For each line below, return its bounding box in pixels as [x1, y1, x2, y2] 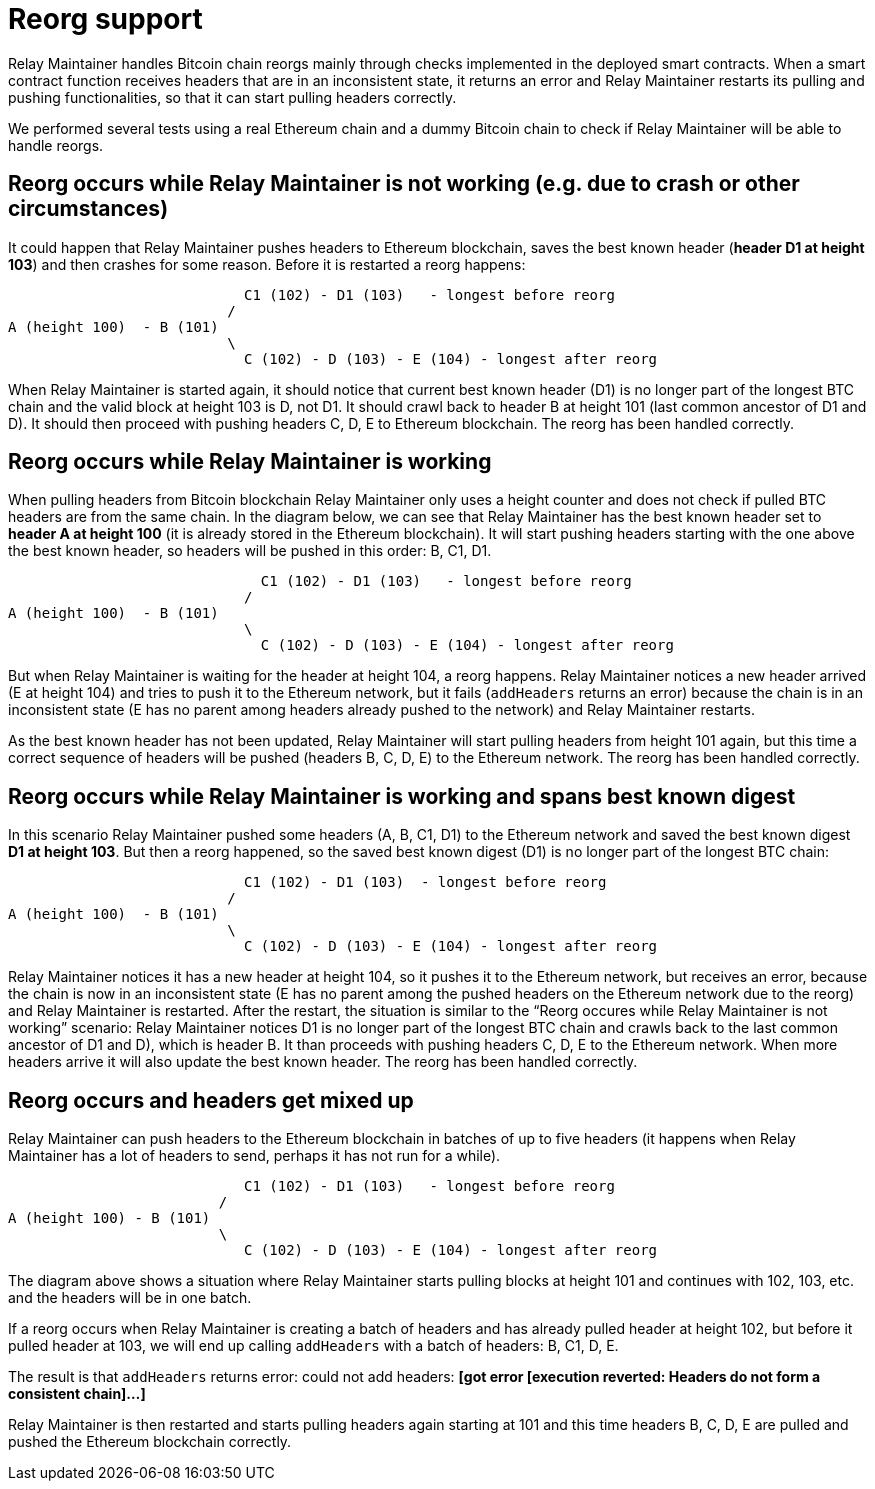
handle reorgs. [8, 136, 104, 154]
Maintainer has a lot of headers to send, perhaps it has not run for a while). [8, 1147, 501, 1165]
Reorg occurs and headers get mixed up [8, 1087, 414, 1113]
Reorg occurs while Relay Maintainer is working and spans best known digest [8, 783, 796, 809]
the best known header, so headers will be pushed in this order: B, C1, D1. [8, 542, 492, 560]
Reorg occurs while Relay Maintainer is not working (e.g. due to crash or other [8, 171, 800, 197]
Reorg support [8, 2, 203, 36]
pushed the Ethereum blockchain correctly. [8, 1433, 292, 1451]
